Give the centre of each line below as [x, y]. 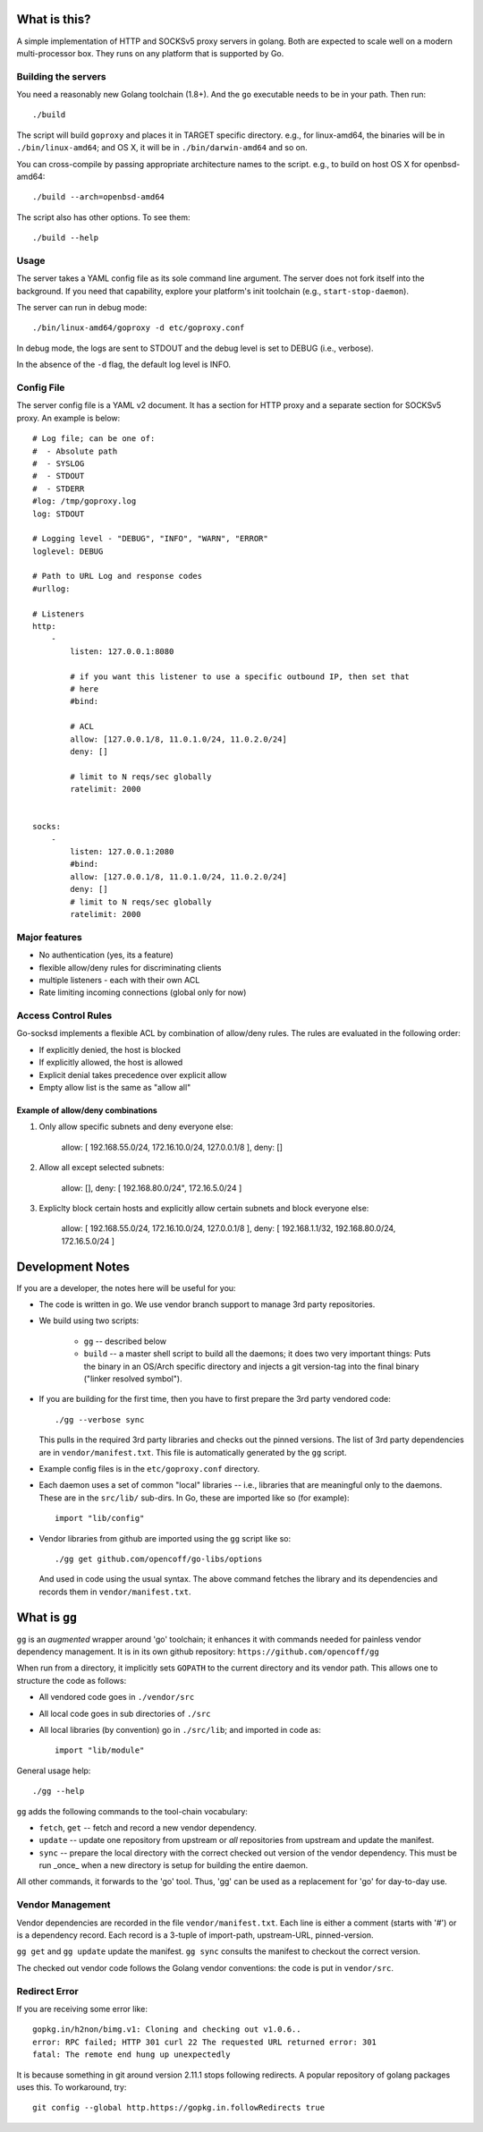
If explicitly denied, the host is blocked [110, 1049]
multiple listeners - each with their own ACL [119, 980]
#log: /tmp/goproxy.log [85, 501]
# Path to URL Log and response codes [118, 576]
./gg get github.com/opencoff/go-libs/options [159, 1559]
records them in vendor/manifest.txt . [115, 1592]
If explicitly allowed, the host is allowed [111, 1062]
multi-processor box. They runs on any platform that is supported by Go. [150, 53]
